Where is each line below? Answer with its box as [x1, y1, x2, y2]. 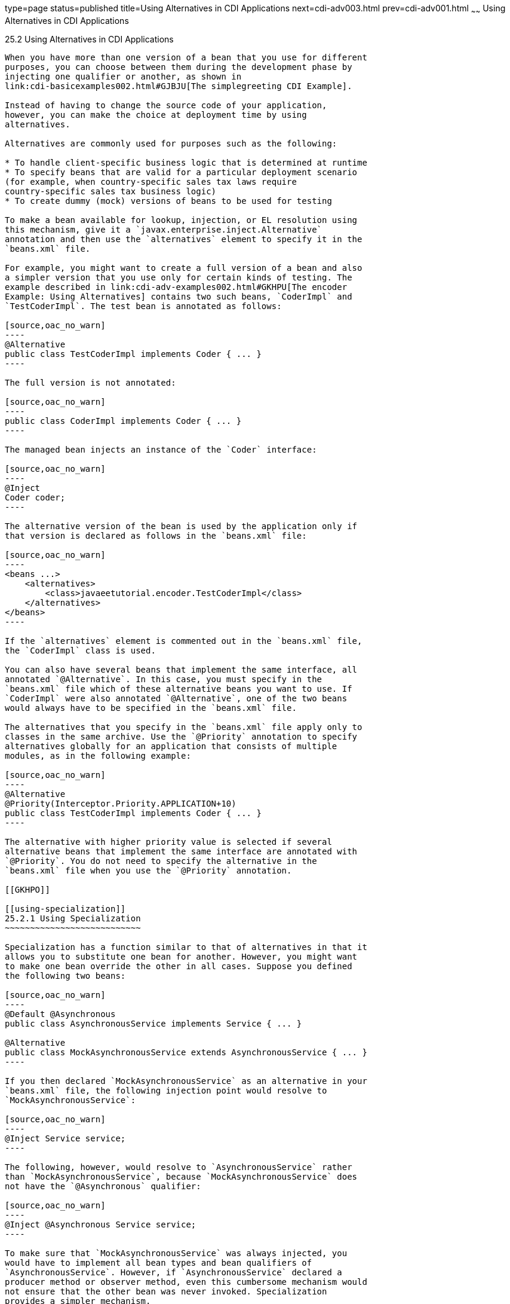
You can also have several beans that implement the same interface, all [5, 664, 358, 674]
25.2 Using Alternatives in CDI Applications [5, 33, 174, 44]
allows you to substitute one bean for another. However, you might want [5, 951, 358, 961]
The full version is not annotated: [5, 377, 176, 387]
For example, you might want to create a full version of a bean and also [5, 262, 362, 273]
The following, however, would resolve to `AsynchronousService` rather [5, 1162, 352, 1172]
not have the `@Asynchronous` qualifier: [5, 1181, 201, 1191]
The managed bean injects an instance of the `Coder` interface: [5, 444, 317, 454]
